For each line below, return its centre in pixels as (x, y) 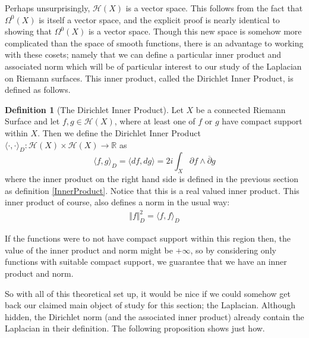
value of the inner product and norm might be (89, 250)
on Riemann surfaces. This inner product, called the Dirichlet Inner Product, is (149, 78)
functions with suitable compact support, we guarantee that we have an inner (146, 262)
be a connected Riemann (241, 109)
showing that (29, 31)
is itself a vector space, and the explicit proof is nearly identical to (159, 19)
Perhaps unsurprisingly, (48, 8)
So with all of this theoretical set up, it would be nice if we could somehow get (148, 293)
